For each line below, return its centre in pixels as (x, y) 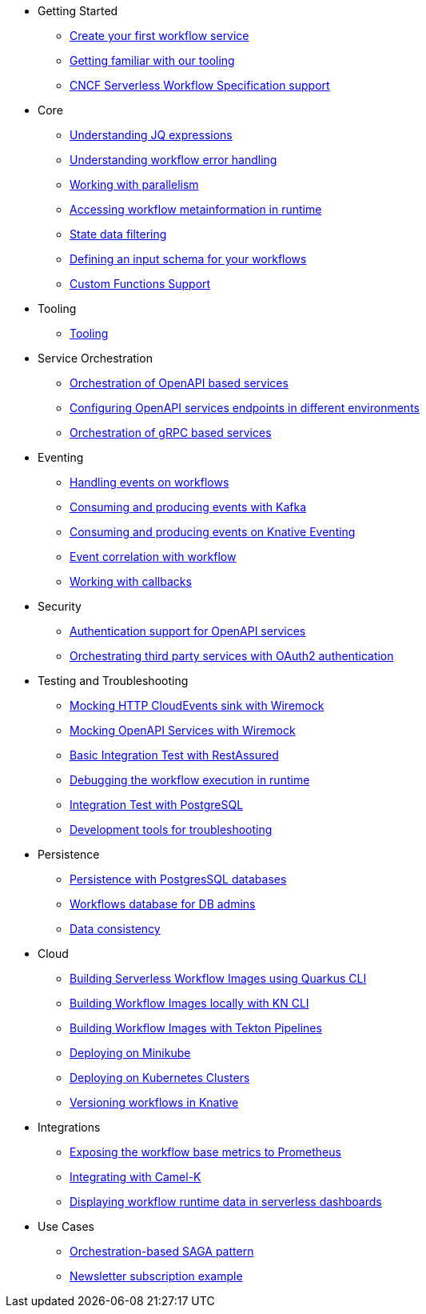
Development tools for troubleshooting (171, 829)
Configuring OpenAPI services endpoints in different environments (245, 408)
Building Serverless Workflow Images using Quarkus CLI (218, 978)
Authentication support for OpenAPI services (188, 631)
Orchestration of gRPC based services (171, 433)
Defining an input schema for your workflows (188, 259)
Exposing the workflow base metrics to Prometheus (205, 1152)
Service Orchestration (95, 358)
